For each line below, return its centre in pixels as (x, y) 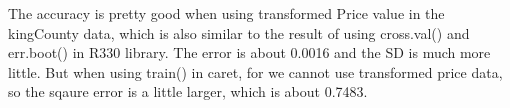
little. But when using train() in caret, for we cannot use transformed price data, (255, 71)
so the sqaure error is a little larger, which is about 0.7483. (188, 91)
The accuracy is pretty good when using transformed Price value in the (226, 13)
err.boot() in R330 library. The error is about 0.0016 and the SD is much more (249, 52)
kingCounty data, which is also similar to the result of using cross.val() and (239, 32)
